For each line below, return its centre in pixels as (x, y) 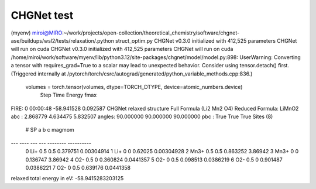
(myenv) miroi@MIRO (37, 33)
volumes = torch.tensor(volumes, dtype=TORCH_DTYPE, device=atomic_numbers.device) (134, 87)
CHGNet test (42, 15)
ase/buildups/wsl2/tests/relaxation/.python (62, 40)
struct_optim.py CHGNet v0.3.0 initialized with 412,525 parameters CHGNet (206, 40)
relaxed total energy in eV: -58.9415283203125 (67, 178)
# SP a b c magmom (50, 130)
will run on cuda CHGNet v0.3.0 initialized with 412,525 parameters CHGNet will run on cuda (122, 49)
